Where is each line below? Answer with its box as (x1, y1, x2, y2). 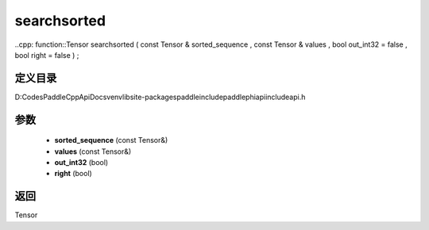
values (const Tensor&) (54, 147, 132, 156)
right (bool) (54, 169, 93, 178)
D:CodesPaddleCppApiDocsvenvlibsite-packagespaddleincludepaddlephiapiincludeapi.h (14, 92, 306, 102)
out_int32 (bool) (54, 158, 109, 167)
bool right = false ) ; (14, 50, 79, 59)
